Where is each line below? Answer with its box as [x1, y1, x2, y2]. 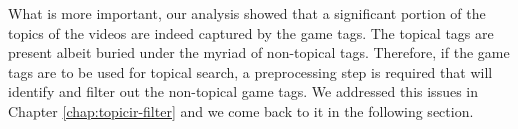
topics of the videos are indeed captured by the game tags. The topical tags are [8, 22, 494, 43]
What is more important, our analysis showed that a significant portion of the [8, 3, 486, 23]
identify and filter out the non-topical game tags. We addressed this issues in [8, 81, 479, 102]
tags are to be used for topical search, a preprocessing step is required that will [8, 61, 493, 82]
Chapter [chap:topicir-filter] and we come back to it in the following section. [8, 100, 474, 121]
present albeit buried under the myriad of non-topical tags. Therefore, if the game [8, 42, 510, 63]
